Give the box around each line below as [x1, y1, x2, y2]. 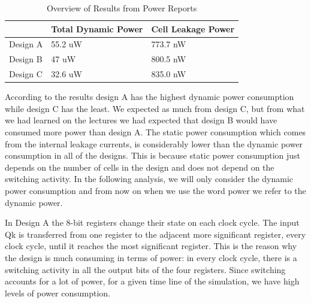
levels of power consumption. [5, 286, 110, 299]
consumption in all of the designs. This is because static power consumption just [5, 149, 301, 162]
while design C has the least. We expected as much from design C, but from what [5, 102, 305, 114]
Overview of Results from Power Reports [46, 2, 197, 14]
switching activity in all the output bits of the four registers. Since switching [5, 263, 286, 275]
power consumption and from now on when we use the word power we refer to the [5, 184, 306, 196]
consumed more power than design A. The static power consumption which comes [5, 126, 306, 138]
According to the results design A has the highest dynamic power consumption [5, 90, 294, 103]
